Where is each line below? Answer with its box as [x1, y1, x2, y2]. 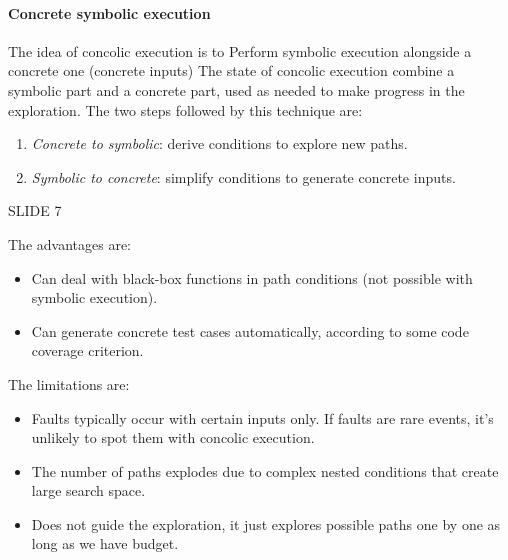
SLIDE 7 [8, 200, 62, 221]
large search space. [31, 480, 146, 501]
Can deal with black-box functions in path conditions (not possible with [31, 267, 473, 288]
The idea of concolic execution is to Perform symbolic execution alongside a [8, 40, 472, 61]
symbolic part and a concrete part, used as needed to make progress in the [8, 79, 465, 100]
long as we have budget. [31, 533, 179, 554]
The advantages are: [8, 233, 131, 254]
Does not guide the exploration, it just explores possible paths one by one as [31, 513, 501, 534]
